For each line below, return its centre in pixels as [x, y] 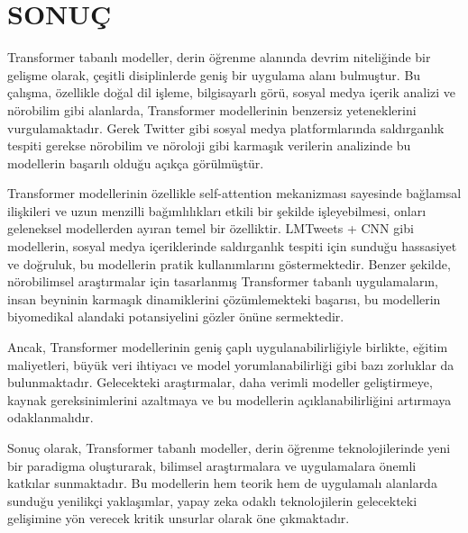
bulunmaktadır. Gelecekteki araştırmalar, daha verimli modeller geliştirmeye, [220, 382]
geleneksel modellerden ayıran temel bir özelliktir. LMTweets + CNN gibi [211, 228]
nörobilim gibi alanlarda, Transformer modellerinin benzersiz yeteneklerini [212, 109]
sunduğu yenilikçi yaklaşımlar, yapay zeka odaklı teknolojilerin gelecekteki [212, 500]
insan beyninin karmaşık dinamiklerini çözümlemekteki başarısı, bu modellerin [224, 298]
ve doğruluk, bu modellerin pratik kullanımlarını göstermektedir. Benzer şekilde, [229, 263]
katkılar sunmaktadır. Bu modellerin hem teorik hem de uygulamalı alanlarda [222, 483]
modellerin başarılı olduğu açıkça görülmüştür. [136, 163]
